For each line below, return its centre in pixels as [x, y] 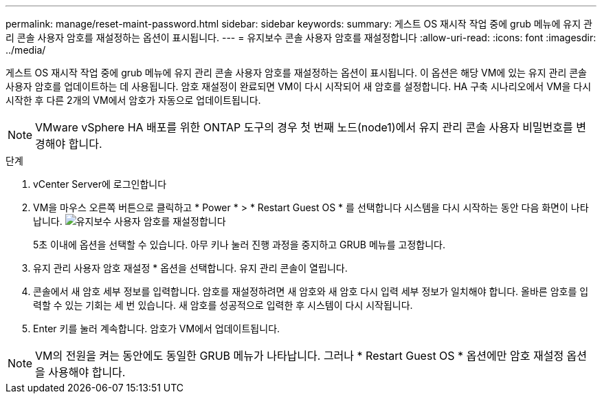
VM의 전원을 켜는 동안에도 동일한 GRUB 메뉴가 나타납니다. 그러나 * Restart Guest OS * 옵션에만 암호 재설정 [300, 356]
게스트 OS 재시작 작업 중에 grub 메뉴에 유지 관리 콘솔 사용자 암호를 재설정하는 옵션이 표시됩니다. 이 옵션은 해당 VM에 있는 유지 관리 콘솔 [296, 73]
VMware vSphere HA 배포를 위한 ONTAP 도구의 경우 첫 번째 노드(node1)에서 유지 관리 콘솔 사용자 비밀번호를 [304, 127]
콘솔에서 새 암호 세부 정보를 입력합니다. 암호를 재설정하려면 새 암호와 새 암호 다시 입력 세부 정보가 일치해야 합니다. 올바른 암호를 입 [311, 291]
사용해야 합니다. [87, 372]
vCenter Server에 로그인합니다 [100, 184]
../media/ [26, 50]
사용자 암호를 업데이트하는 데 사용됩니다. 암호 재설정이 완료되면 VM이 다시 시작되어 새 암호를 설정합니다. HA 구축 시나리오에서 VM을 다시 [299, 86]
